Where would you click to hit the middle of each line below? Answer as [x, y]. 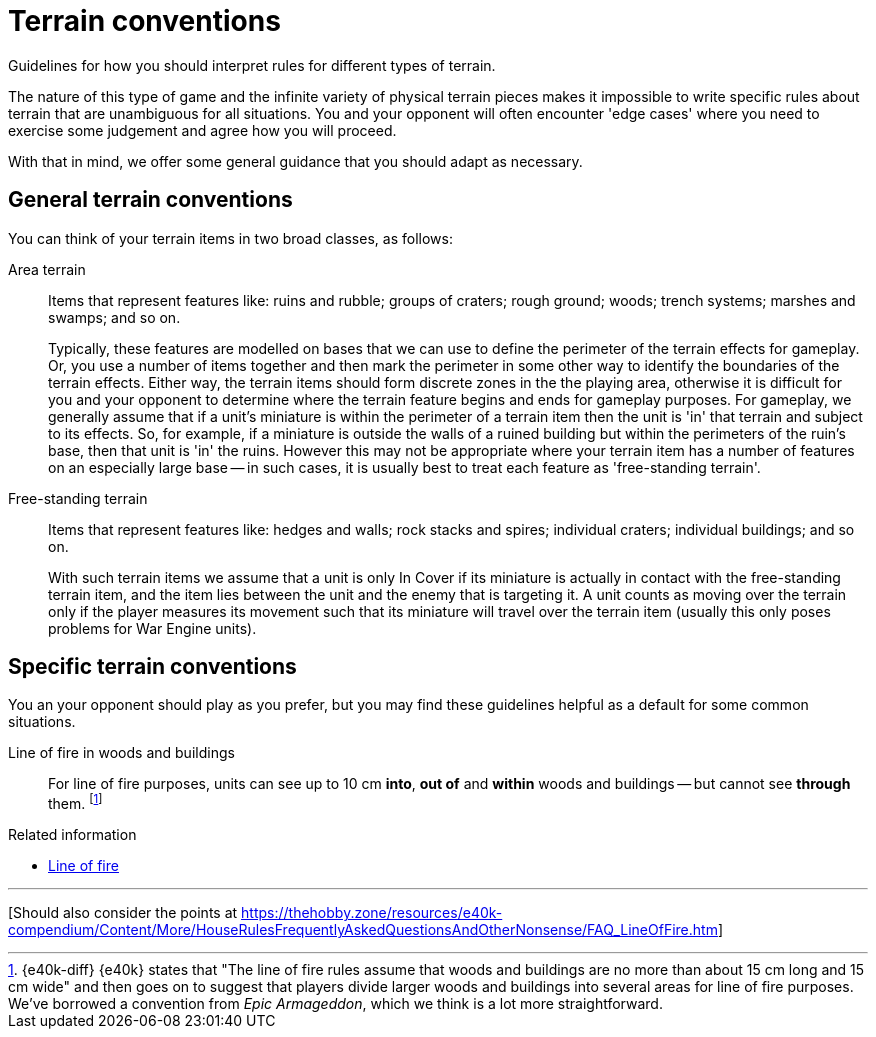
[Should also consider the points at [123, 913]
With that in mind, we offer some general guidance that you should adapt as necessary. [295, 161]
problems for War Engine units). [152, 628]
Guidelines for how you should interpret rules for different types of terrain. [252, 65]
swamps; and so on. [114, 317]
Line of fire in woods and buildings [121, 753]
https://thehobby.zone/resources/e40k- [372, 913]
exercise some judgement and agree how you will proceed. [202, 130]
